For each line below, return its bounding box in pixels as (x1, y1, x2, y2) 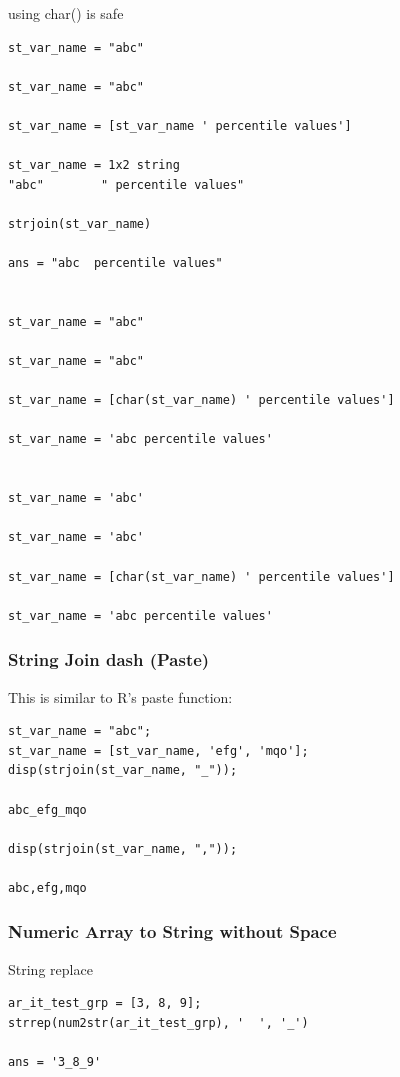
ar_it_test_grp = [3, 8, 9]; (8, 996, 202, 1011)
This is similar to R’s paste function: (8, 686, 233, 707)
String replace (8, 958, 93, 979)
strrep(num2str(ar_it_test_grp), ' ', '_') (8, 1015, 309, 1030)
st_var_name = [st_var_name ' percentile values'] (8, 118, 352, 133)
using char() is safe (8, 3, 124, 23)
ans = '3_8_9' (8, 1055, 102, 1070)
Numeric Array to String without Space (8, 919, 337, 944)
